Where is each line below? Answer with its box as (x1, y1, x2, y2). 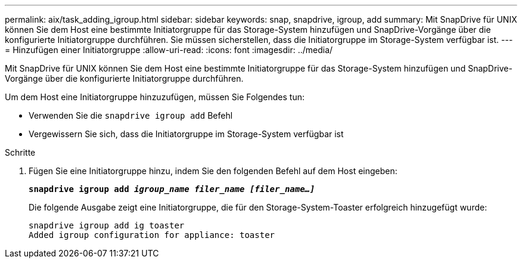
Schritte (5, 147, 36, 157)
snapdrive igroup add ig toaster (29, 221, 185, 230)
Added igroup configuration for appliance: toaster (29, 230, 275, 240)
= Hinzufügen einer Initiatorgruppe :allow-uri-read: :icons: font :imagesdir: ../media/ (5, 45, 333, 55)
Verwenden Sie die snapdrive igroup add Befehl (29, 110, 233, 120)
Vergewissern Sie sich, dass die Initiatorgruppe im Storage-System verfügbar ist (29, 129, 344, 139)
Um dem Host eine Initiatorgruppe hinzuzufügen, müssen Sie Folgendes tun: (5, 92, 305, 102)
